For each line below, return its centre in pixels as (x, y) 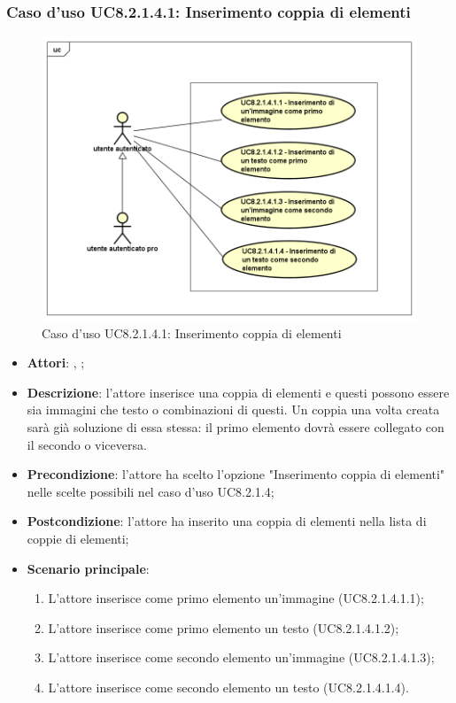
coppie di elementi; (78, 539)
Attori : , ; (56, 363)
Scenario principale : (88, 568)
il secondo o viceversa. (87, 444)
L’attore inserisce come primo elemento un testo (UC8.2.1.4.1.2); (224, 627)
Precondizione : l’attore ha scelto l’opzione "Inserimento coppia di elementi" (236, 474)
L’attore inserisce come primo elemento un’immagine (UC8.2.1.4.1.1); (236, 598)
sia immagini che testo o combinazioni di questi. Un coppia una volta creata (233, 409)
